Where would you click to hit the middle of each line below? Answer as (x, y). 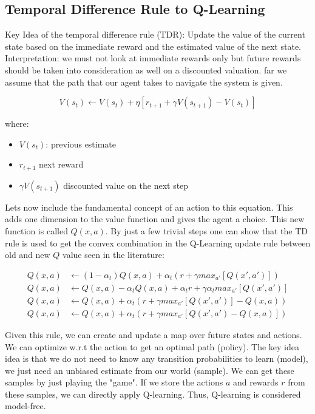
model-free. (25, 406)
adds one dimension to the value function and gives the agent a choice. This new (155, 219)
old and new (28, 255)
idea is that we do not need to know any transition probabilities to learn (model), (157, 358)
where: (17, 124)
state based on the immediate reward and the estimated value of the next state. (153, 46)
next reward (61, 164)
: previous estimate (81, 144)
